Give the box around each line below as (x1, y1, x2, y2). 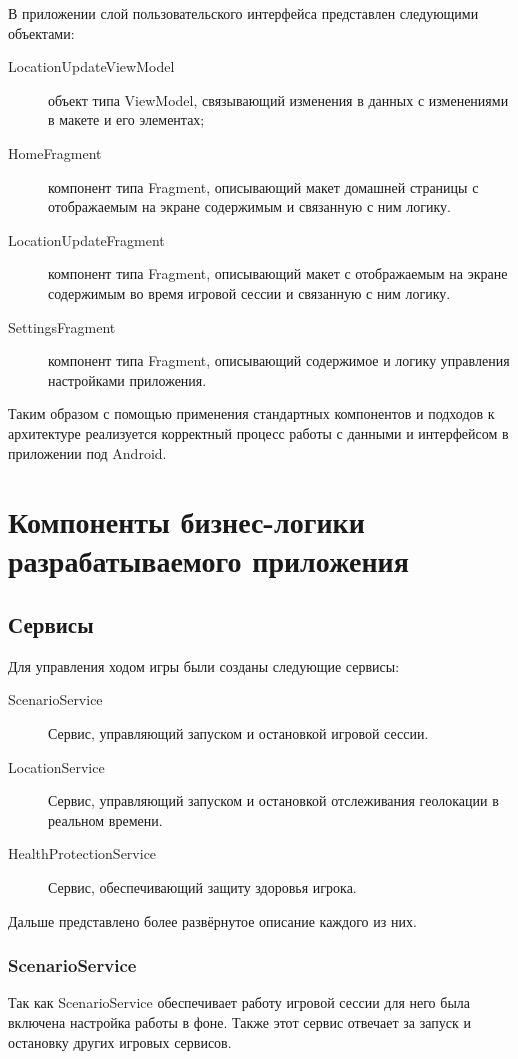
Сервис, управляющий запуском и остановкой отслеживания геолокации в (48, 790, 499, 811)
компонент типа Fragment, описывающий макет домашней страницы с (48, 176, 479, 197)
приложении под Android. (8, 442, 167, 463)
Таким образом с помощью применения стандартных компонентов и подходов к (8, 403, 495, 424)
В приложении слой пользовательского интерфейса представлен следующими (8, 3, 479, 23)
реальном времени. (48, 809, 163, 830)
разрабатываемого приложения (8, 540, 409, 581)
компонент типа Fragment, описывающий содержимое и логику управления (48, 350, 510, 371)
